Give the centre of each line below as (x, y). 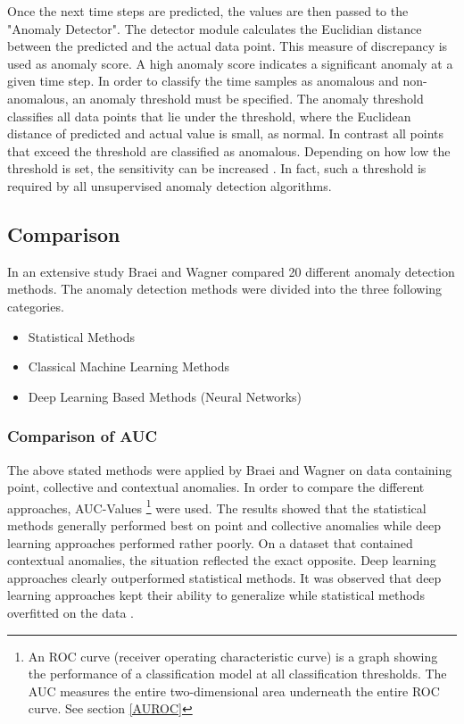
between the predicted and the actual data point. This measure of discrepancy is (228, 46)
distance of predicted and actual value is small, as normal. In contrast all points (226, 133)
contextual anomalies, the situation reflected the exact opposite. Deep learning (222, 560)
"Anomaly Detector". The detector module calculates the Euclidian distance (215, 28)
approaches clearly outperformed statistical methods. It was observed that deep (224, 577)
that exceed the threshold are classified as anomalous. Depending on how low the (229, 150)
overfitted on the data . (71, 612)
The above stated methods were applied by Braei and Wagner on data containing (230, 469)
